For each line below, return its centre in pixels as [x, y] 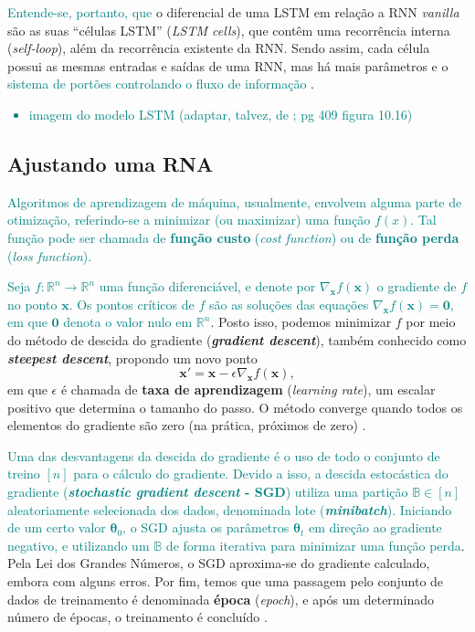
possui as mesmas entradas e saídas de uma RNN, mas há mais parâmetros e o [228, 65]
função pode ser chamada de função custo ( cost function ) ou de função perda [233, 237]
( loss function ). [50, 255]
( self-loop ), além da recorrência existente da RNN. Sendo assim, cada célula [219, 48]
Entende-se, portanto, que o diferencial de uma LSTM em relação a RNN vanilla [233, 12]
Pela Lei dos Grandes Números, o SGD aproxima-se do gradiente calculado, [219, 563]
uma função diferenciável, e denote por [207, 286]
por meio [431, 322]
